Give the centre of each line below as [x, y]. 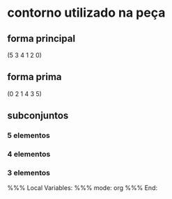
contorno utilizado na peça [86, 13]
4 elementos [29, 154]
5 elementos [29, 136]
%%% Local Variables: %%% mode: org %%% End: [83, 188]
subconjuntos [38, 116]
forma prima [34, 77]
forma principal [41, 39]
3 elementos [29, 173]
